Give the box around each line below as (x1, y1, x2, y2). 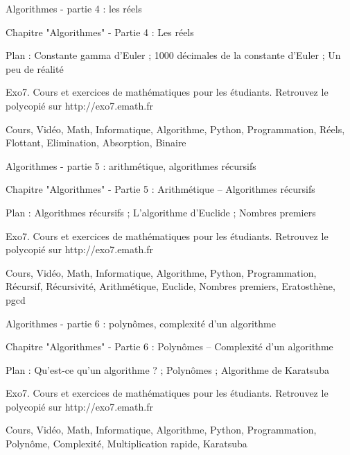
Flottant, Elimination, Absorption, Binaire (6, 135, 186, 150)
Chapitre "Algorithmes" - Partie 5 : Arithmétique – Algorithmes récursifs (6, 182, 315, 196)
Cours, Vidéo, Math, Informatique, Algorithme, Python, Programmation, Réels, (6, 121, 345, 136)
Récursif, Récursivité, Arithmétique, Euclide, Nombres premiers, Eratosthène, (6, 279, 335, 293)
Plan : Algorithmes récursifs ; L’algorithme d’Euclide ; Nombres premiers (6, 205, 316, 219)
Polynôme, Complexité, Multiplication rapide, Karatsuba (6, 436, 247, 451)
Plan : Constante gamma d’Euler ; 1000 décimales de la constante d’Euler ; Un (6, 48, 341, 62)
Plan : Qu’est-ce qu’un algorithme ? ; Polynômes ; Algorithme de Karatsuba (6, 362, 330, 377)
